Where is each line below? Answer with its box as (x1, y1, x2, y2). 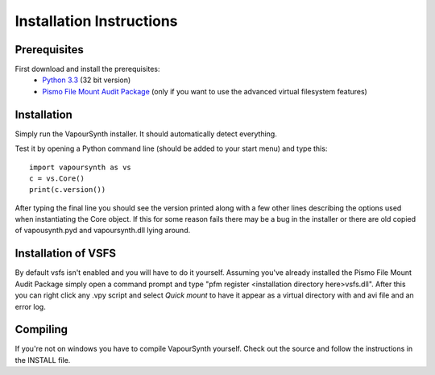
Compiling (14, 323, 68, 336)
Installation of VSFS (14, 247, 117, 260)
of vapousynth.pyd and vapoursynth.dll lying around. (14, 226, 191, 235)
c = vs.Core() (29, 173, 85, 183)
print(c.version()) (29, 185, 106, 194)
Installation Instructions (14, 12, 178, 30)
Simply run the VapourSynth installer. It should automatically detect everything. (14, 129, 277, 139)
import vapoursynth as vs (29, 162, 132, 172)
